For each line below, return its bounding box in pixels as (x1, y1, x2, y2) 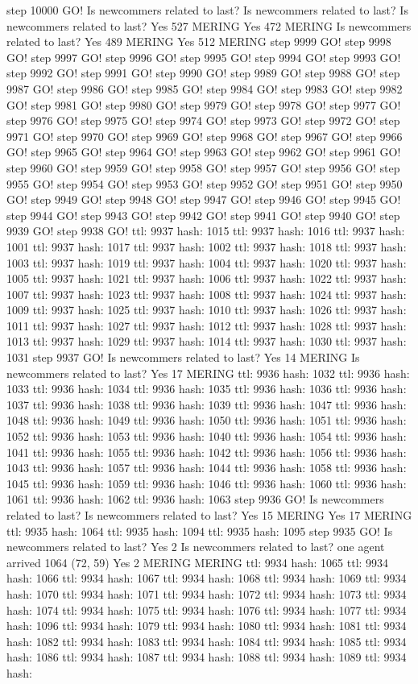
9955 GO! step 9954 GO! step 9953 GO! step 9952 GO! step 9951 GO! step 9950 (6, 175, 403, 192)
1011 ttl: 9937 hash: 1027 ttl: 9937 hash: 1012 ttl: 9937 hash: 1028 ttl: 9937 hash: (6, 317, 407, 334)
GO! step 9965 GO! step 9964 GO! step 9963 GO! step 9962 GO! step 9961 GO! (6, 143, 401, 160)
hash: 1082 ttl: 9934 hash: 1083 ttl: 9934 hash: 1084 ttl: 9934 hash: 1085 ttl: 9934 (6, 632, 407, 649)
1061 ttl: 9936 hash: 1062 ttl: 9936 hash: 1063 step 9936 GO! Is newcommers (6, 491, 384, 508)
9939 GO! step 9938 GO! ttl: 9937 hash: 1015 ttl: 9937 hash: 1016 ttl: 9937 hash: (6, 222, 405, 239)
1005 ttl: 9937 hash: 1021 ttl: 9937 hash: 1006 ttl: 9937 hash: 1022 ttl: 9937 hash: (6, 270, 407, 287)
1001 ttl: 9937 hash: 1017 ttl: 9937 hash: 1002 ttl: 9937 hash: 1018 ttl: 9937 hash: (6, 238, 407, 255)
